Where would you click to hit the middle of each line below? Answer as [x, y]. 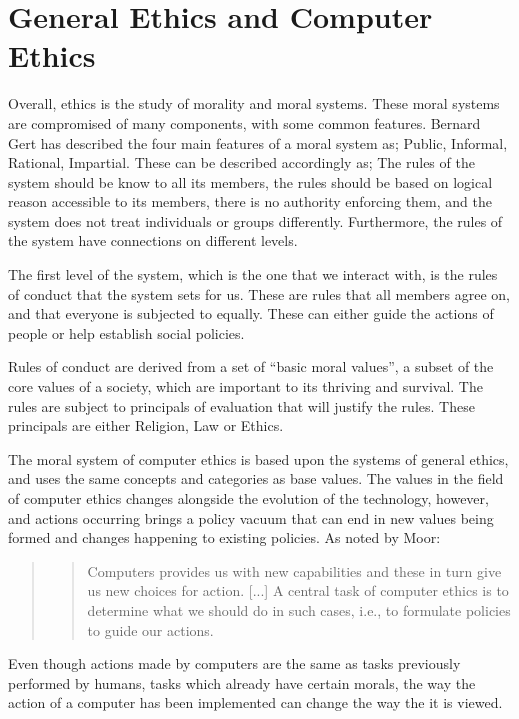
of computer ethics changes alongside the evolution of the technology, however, [248, 498]
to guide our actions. [150, 629]
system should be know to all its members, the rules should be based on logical [250, 181]
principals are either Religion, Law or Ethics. [146, 425]
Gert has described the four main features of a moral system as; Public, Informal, [258, 142]
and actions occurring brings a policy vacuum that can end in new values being [251, 517]
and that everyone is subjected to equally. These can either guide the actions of [251, 313]
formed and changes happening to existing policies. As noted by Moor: [224, 537]
